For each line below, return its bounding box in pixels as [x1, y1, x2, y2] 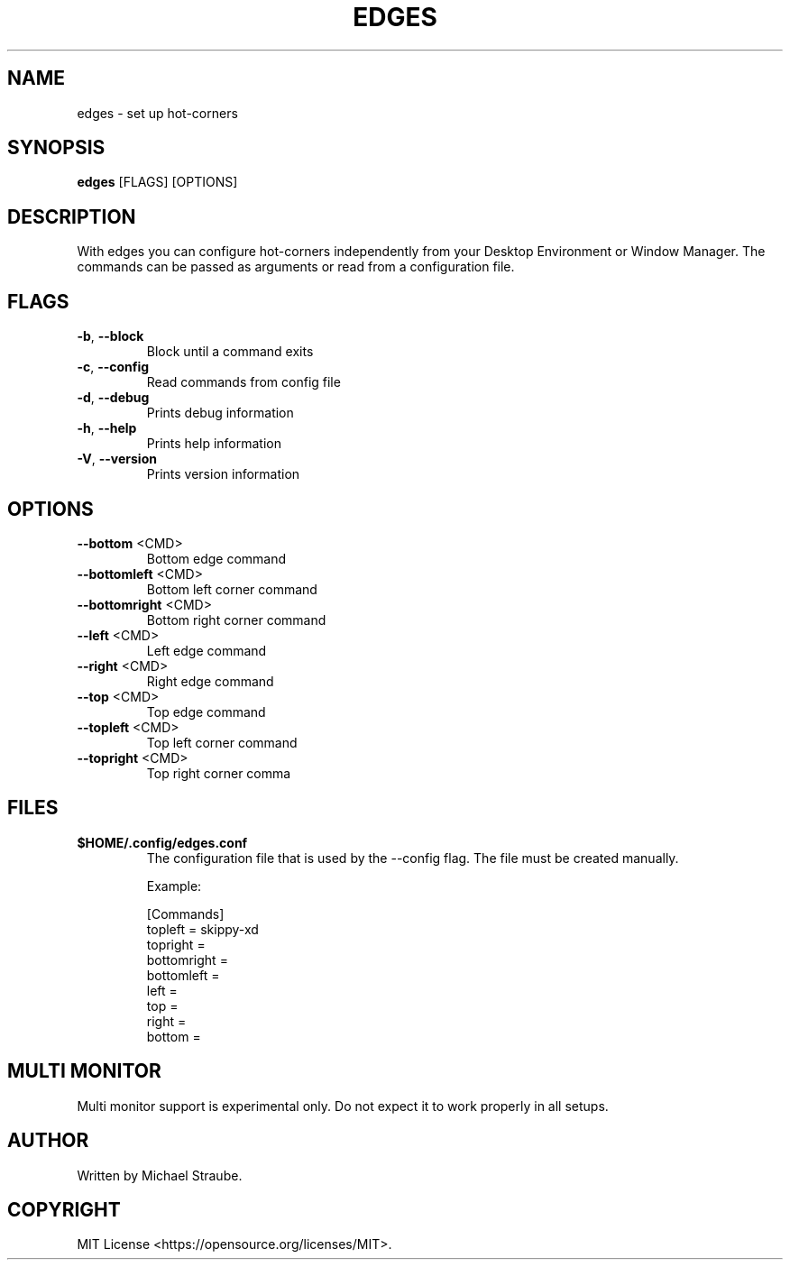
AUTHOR [7, 1129, 89, 1152]
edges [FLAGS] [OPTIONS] [77, 174, 238, 190]
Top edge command [146, 703, 266, 720]
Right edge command [146, 673, 274, 689]
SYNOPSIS [7, 136, 106, 160]
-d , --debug [77, 390, 150, 406]
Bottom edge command [146, 550, 287, 566]
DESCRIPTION [7, 205, 136, 228]
